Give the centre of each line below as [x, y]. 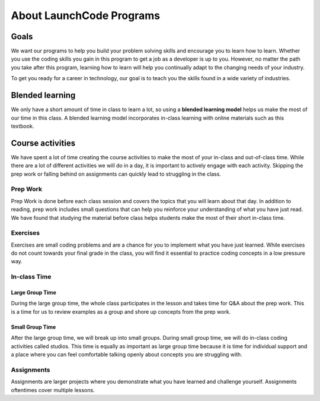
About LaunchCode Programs [85, 15]
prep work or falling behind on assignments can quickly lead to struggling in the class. [116, 174]
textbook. [23, 126]
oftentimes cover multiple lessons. [53, 390]
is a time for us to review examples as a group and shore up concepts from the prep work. [121, 311]
